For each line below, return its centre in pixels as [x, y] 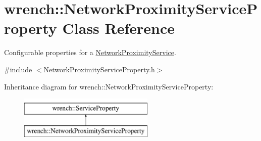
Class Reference [119, 28]
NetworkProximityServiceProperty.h [99, 69]
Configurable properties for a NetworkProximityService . [90, 52]
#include [18, 69]
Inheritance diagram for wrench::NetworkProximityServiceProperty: [109, 86]
